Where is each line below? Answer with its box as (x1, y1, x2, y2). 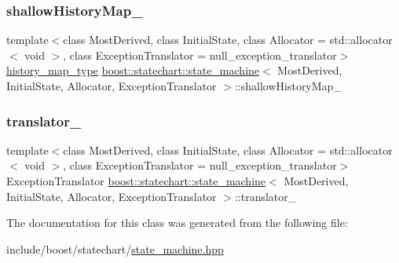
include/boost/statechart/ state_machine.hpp (6, 240, 224, 257)
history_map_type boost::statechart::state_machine (6, 62, 260, 79)
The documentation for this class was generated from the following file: (6, 214, 348, 231)
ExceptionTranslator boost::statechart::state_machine (6, 173, 266, 188)
